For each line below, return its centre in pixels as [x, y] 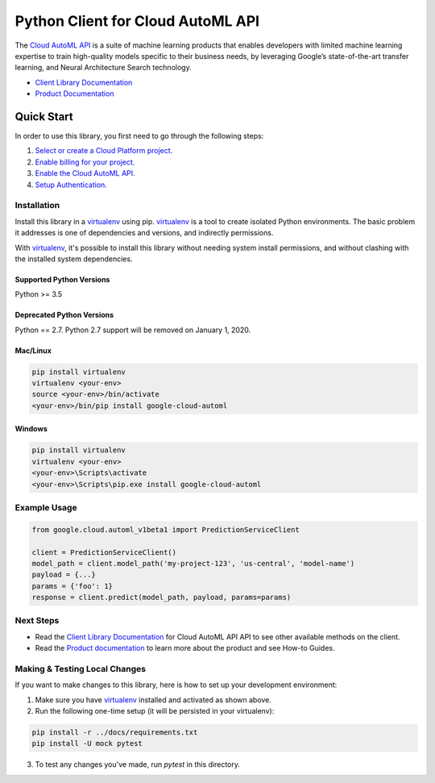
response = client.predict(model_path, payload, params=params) [162, 598]
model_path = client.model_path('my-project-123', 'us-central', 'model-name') [193, 563]
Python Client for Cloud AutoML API [137, 21]
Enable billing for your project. [85, 162]
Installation [37, 206]
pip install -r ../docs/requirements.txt [115, 733]
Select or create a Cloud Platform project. [104, 151]
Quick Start [44, 117]
